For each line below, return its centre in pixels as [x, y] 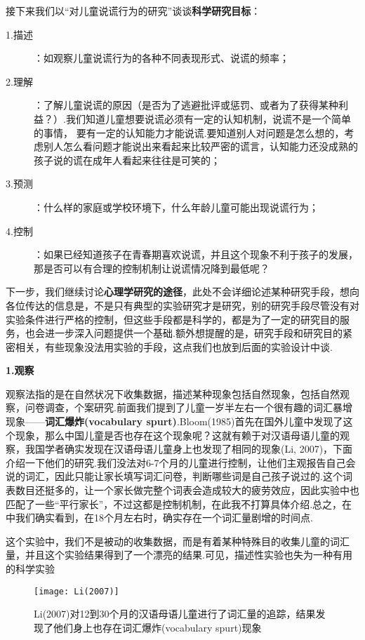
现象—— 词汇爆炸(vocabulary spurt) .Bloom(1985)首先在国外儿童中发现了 [174, 421]
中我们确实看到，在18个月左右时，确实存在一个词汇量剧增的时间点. [159, 518]
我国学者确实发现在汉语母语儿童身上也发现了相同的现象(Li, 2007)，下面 [189, 449]
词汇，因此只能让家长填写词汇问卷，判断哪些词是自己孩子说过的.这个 [184, 476]
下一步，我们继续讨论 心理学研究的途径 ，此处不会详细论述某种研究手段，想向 [182, 292]
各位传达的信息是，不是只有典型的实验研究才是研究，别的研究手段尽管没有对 [182, 305]
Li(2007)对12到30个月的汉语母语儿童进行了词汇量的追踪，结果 [175, 614]
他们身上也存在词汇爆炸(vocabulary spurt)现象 [157, 627]
